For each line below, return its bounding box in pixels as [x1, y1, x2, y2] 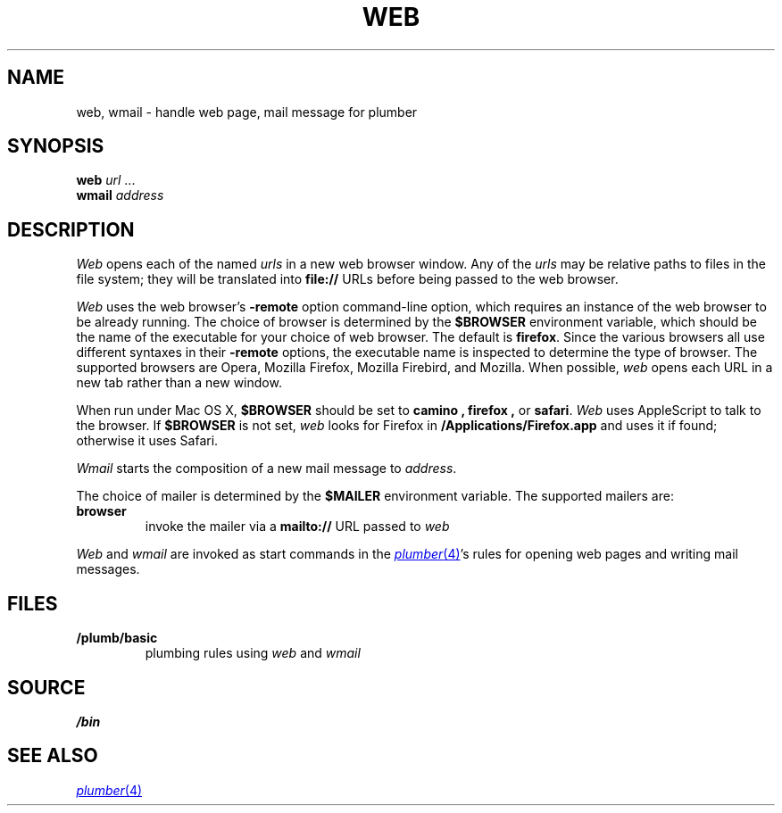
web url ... [76, 172, 136, 188]
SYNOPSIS [7, 135, 104, 158]
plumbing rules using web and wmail [145, 645, 361, 661]
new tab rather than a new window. [76, 375, 282, 391]
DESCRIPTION [7, 218, 135, 241]
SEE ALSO [7, 744, 98, 767]
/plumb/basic [76, 630, 158, 646]
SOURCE [7, 676, 86, 699]
